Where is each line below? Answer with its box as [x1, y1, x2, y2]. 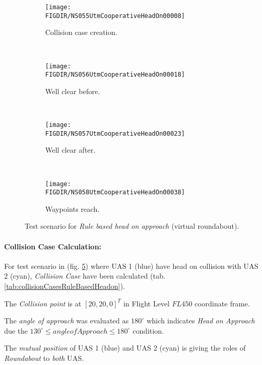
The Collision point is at [4, 298, 82, 308]
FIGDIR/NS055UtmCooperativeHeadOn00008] [45, 12, 185, 20]
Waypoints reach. [45, 203, 100, 214]
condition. [133, 325, 164, 336]
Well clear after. [45, 144, 96, 155]
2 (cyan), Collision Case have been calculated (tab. [4, 270, 165, 281]
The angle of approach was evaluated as [4, 315, 129, 326]
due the [4, 325, 28, 336]
